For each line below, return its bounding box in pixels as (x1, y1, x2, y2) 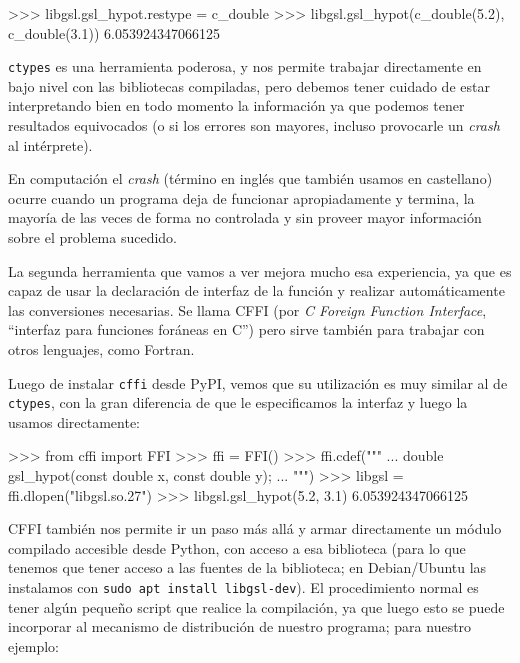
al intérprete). (8, 134, 93, 155)
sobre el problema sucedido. (8, 227, 178, 247)
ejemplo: (8, 635, 59, 656)
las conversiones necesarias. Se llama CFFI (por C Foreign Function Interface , (8, 299, 487, 320)
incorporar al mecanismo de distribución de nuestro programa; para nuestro (8, 616, 472, 637)
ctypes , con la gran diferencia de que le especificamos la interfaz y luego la (8, 392, 468, 413)
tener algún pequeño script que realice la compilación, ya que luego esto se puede (8, 596, 505, 617)
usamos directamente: (8, 411, 141, 432)
